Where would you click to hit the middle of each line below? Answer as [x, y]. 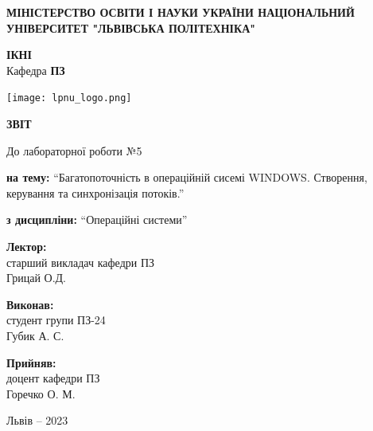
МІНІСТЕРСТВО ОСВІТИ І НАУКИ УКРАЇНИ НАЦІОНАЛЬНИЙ [181, 12]
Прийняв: [31, 362]
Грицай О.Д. [37, 278]
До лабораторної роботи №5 [74, 150]
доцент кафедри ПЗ [53, 378]
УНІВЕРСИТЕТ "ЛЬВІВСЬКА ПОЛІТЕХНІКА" [131, 27]
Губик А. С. [35, 335]
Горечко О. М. [41, 393]
